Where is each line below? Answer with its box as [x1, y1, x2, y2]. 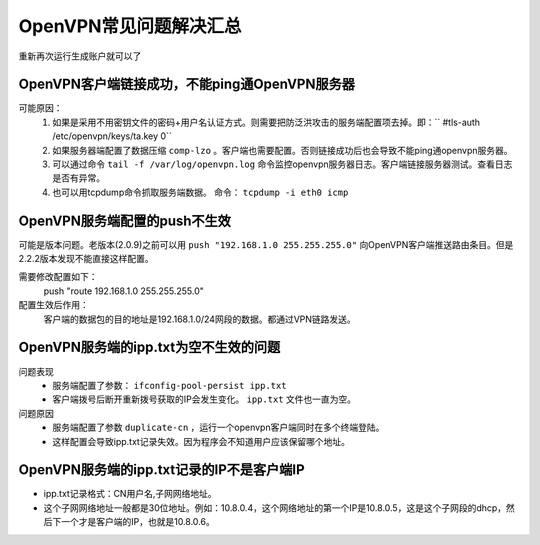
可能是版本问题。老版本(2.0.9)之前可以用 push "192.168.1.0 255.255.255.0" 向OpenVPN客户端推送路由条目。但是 [18, 238, 514, 250]
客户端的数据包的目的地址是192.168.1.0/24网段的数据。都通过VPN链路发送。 [43, 313, 357, 325]
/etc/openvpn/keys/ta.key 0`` [52, 130, 172, 142]
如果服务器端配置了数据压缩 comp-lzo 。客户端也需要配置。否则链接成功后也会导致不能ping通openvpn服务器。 [52, 144, 514, 156]
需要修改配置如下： [18, 271, 98, 283]
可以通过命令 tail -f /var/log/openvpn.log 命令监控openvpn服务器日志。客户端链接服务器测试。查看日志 [52, 158, 513, 170]
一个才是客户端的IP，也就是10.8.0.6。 [60, 516, 215, 528]
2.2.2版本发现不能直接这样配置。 [18, 253, 154, 265]
